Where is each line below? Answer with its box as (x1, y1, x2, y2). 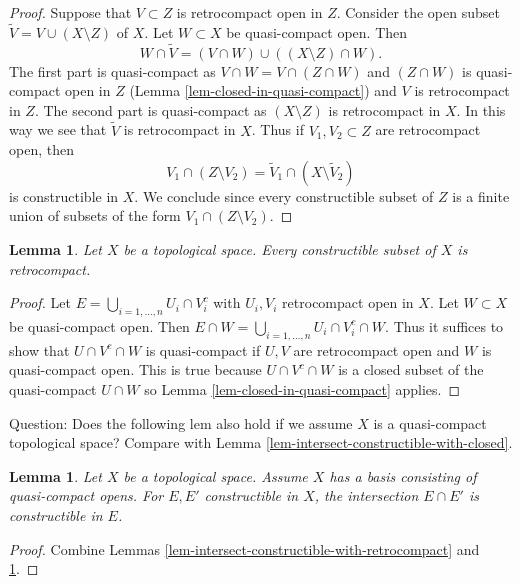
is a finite (452, 185, 510, 206)
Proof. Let (9, 292, 71, 313)
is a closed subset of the (338, 359, 484, 380)
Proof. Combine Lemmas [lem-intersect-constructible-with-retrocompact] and (9, 538, 480, 559)
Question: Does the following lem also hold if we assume (9, 412, 353, 433)
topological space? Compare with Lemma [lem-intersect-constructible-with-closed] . (9, 432, 513, 453)
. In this (456, 99, 506, 120)
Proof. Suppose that (9, 2, 132, 22)
